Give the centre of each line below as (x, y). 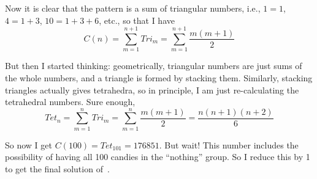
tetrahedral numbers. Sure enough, (70, 102)
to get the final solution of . (57, 169)
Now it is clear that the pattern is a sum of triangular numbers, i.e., (133, 8)
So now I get (29, 144)
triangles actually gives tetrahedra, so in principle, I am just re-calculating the (152, 89)
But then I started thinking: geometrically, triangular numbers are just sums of (154, 66)
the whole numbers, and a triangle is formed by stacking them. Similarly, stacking (159, 77)
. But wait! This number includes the (229, 144)
